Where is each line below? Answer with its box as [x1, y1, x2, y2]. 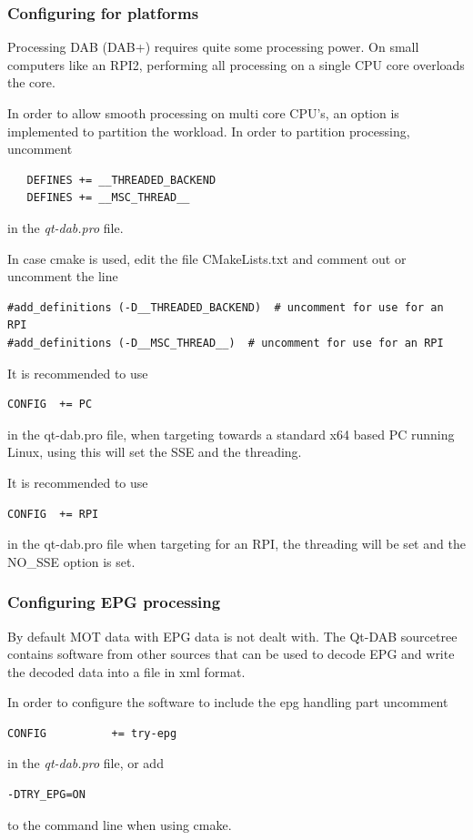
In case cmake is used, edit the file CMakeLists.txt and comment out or [7, 248, 407, 268]
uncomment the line [7, 267, 118, 286]
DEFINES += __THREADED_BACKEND [26, 173, 216, 187]
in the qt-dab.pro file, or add [7, 754, 164, 773]
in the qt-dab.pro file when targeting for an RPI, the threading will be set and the [7, 534, 466, 553]
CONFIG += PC [7, 398, 93, 411]
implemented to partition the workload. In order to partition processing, [7, 121, 410, 140]
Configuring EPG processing [7, 591, 221, 613]
